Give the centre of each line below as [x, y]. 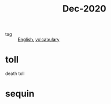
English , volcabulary [39, 39]
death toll [15, 73]
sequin [20, 94]
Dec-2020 [84, 9]
